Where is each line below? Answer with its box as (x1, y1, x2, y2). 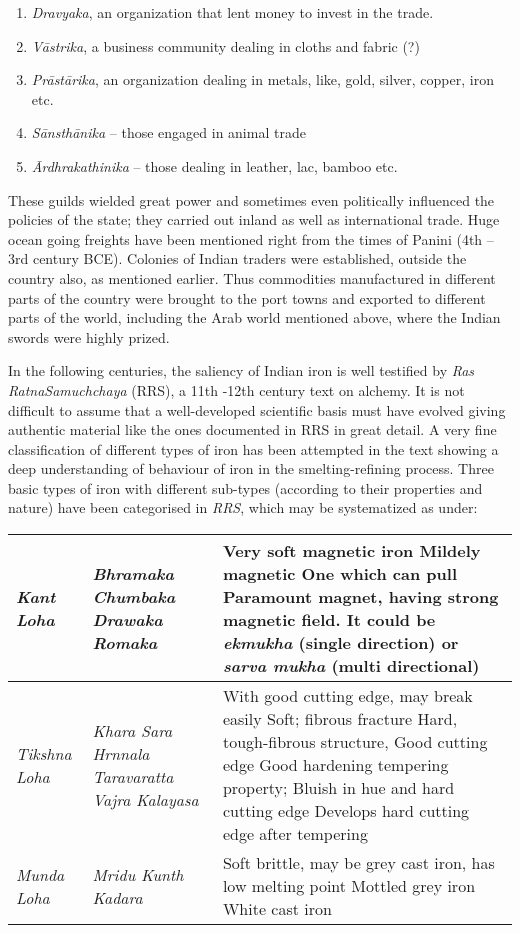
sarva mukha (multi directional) (222, 654, 480, 678)
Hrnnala (92, 741, 150, 765)
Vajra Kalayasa (92, 787, 199, 811)
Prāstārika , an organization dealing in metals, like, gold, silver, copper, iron (31, 69, 494, 90)
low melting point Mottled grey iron (222, 874, 476, 898)
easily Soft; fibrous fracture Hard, (222, 707, 458, 731)
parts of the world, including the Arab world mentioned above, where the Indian (8, 307, 501, 328)
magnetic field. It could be (222, 608, 436, 632)
